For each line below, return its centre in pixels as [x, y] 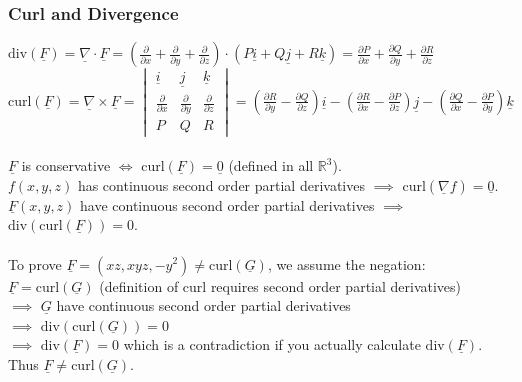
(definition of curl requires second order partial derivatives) [280, 285]
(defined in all [271, 165]
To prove [35, 263]
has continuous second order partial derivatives [221, 184]
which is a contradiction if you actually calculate [272, 344]
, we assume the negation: [346, 263]
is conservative [66, 165]
